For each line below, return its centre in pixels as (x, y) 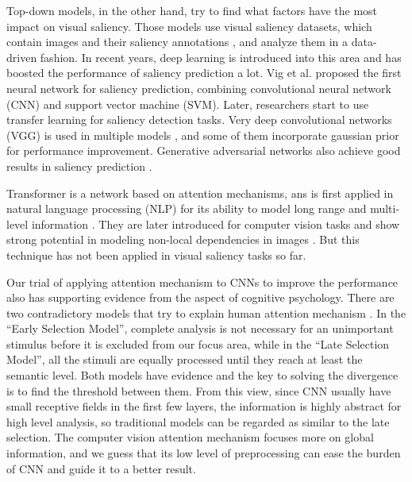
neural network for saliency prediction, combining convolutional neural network (199, 88)
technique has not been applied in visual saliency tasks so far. (156, 254)
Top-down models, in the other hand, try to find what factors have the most (192, 10)
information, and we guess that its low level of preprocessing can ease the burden (204, 453)
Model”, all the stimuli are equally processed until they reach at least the (185, 359)
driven (22, 57)
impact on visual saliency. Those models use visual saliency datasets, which (189, 26)
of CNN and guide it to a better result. (101, 468)
